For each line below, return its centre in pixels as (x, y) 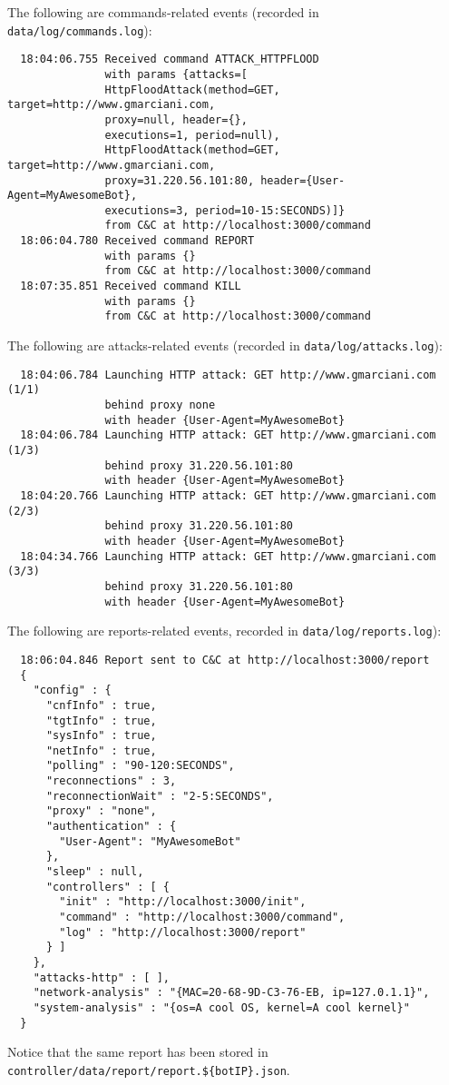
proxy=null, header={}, (176, 119)
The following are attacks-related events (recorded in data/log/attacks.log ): (225, 345)
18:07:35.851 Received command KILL (131, 286)
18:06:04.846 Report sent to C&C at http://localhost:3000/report (225, 660)
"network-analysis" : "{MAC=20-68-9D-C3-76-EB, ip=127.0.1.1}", (231, 993)
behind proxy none (160, 405)
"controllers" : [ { (107, 887)
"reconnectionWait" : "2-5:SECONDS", (160, 796)
